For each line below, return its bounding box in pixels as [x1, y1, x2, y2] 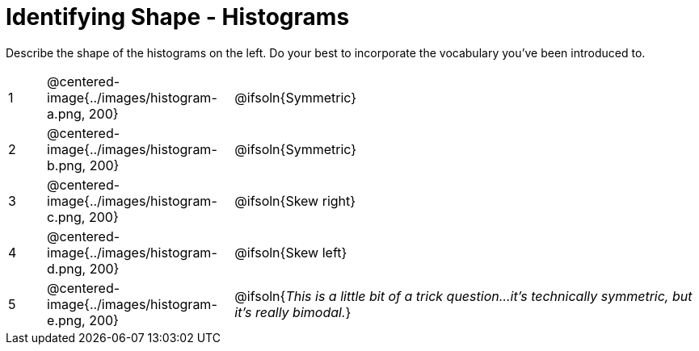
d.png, [47, 260, 86, 277]
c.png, [47, 208, 86, 225]
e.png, [47, 311, 86, 328]
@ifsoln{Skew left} [234, 244, 347, 261]
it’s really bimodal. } [234, 303, 352, 320]
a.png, [47, 105, 86, 122]
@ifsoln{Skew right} [234, 192, 356, 209]
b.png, [47, 157, 86, 173]
